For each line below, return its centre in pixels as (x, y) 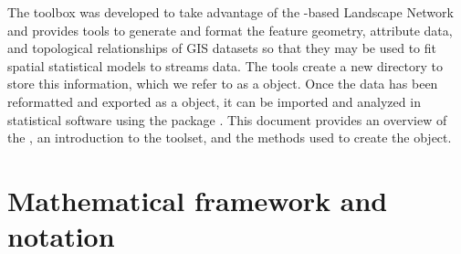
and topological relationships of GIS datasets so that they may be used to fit (222, 48)
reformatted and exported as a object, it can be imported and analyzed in (214, 101)
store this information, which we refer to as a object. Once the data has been (223, 84)
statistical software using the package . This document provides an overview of (227, 119)
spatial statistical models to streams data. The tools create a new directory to (225, 65)
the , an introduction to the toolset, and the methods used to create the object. (230, 138)
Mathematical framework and (198, 200)
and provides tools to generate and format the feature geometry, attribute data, (230, 30)
